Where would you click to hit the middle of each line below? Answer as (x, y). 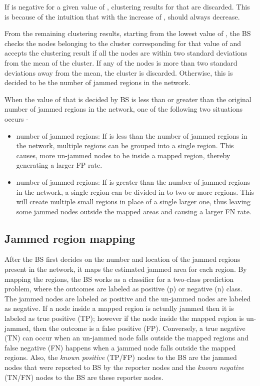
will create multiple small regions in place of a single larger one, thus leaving (133, 202)
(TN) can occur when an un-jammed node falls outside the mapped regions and (126, 338)
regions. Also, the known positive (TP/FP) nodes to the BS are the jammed (121, 357)
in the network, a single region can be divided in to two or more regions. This (135, 191)
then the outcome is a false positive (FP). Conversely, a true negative (139, 328)
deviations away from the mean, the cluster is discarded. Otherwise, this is (119, 72)
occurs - (16, 118)
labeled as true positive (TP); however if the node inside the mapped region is (124, 318)
